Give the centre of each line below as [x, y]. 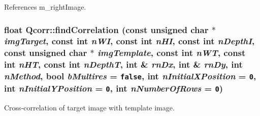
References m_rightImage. [45, 7]
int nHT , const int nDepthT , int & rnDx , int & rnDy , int [123, 64]
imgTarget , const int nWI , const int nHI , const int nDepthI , [129, 41]
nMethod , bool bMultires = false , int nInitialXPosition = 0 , [130, 76]
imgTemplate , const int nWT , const [171, 53]
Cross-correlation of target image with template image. [89, 107]
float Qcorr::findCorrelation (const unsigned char [106, 29]
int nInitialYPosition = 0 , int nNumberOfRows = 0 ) [114, 88]
